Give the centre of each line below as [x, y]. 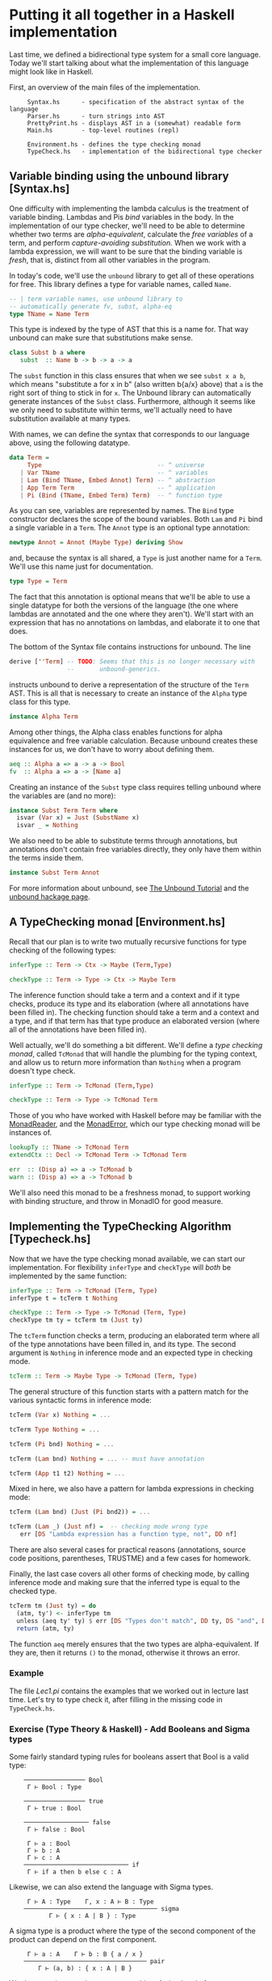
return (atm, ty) [46, 1628]
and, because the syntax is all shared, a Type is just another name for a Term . [136, 558]
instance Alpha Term [44, 717]
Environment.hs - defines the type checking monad [114, 144]
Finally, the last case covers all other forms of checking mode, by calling [129, 1574]
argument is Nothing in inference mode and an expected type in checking [131, 1353]
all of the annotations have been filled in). [78, 1029]
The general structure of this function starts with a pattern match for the [129, 1392]
